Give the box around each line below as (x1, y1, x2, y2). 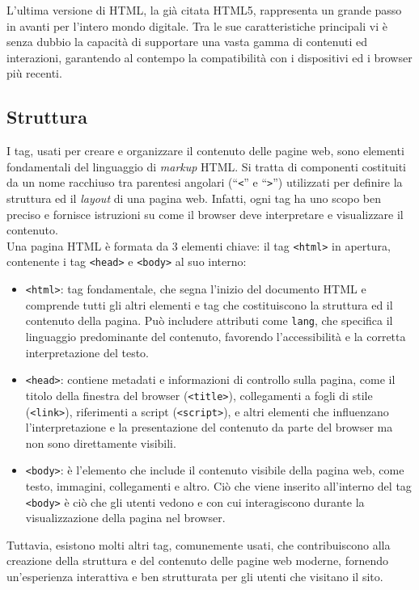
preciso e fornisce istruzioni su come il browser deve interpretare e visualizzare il (6, 205, 404, 222)
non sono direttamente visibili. (25, 434, 176, 451)
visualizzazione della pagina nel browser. (25, 509, 226, 526)
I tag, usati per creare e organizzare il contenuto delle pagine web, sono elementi (6, 142, 404, 159)
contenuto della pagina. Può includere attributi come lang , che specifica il (25, 312, 393, 329)
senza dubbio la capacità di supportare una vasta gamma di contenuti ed (6, 33, 367, 50)
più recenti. (6, 65, 62, 82)
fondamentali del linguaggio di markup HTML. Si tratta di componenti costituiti (6, 158, 407, 175)
